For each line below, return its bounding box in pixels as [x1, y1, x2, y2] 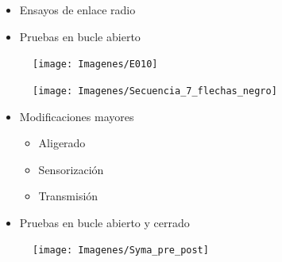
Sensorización [38, 161, 104, 177]
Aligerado [38, 135, 86, 151]
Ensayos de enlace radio [19, 2, 136, 17]
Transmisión [38, 188, 99, 204]
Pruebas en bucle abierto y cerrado [19, 214, 190, 230]
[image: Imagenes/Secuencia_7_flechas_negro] [33, 85, 277, 97]
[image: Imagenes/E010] [33, 59, 158, 70]
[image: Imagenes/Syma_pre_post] [33, 245, 209, 256]
